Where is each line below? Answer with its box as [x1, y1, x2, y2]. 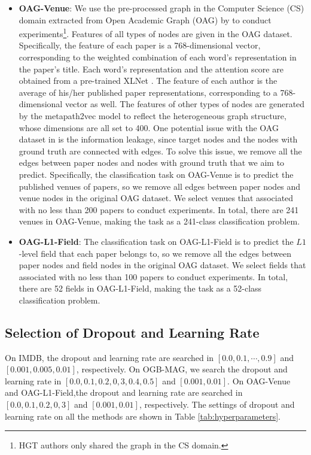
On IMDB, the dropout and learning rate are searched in [5, 351, 214, 363]
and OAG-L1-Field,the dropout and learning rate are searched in [5, 386, 243, 399]
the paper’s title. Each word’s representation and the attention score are [19, 62, 283, 75]
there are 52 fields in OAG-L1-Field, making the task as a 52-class [19, 282, 262, 295]
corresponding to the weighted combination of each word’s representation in [19, 51, 297, 63]
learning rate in [5, 374, 62, 387]
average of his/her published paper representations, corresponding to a [19, 86, 278, 98]
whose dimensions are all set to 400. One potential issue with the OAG [19, 121, 279, 134]
